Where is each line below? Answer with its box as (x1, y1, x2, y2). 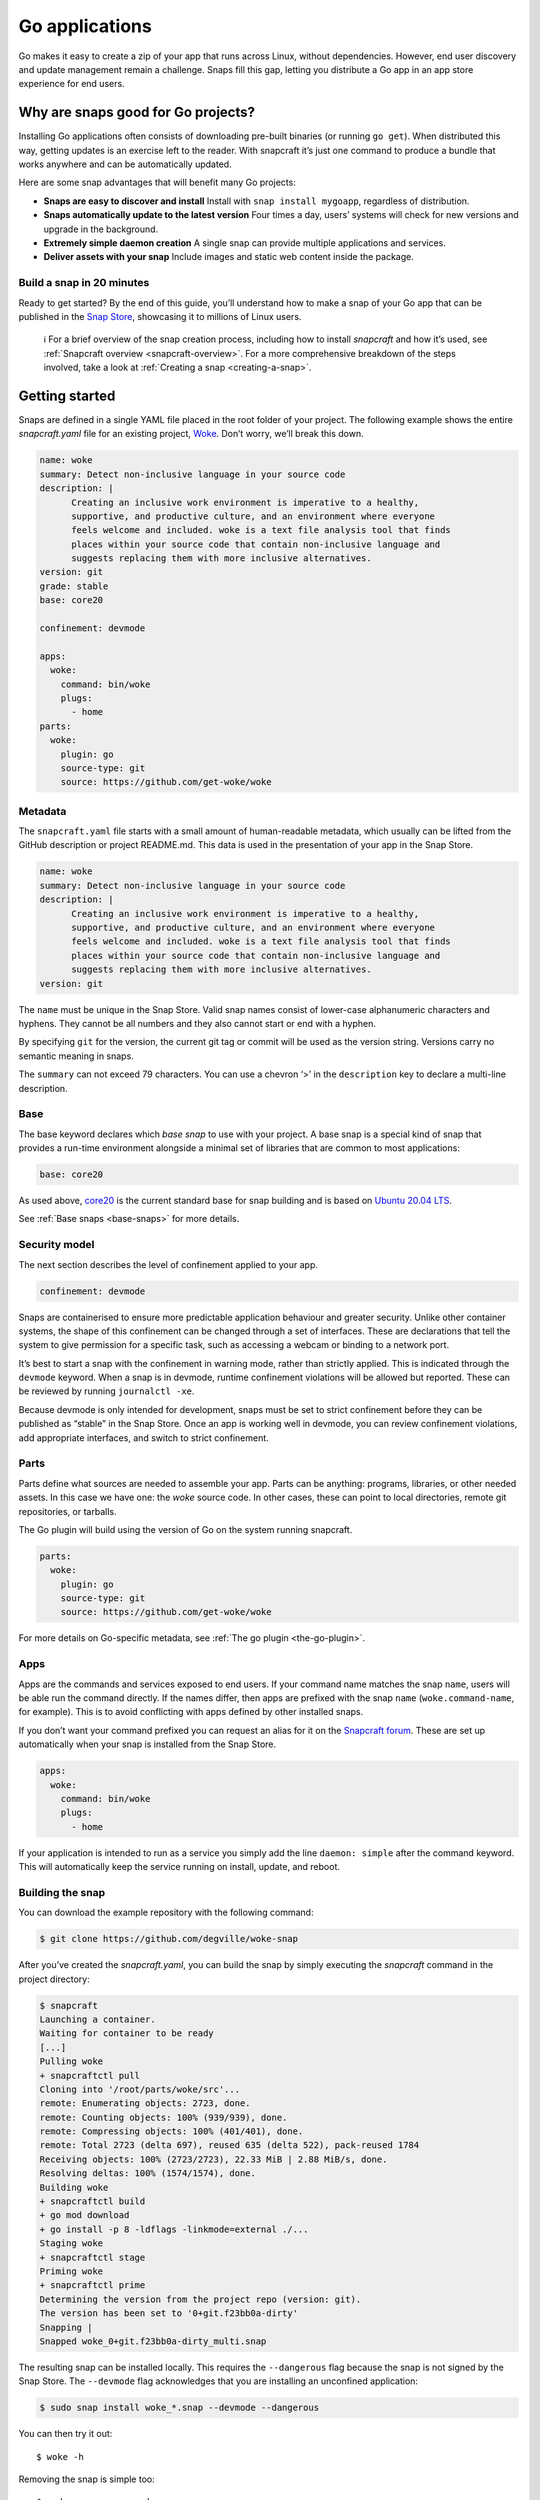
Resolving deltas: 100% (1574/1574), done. (39, 2168, 257, 2179)
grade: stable (39, 580, 109, 592)
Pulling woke (39, 2056, 104, 2067)
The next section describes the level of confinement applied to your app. (18, 1258, 319, 1270)
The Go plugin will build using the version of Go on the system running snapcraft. (18, 1523, 353, 1535)
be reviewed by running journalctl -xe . (18, 1385, 195, 1397)
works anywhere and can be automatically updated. (18, 158, 232, 170)
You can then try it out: (18, 2428, 113, 2440)
